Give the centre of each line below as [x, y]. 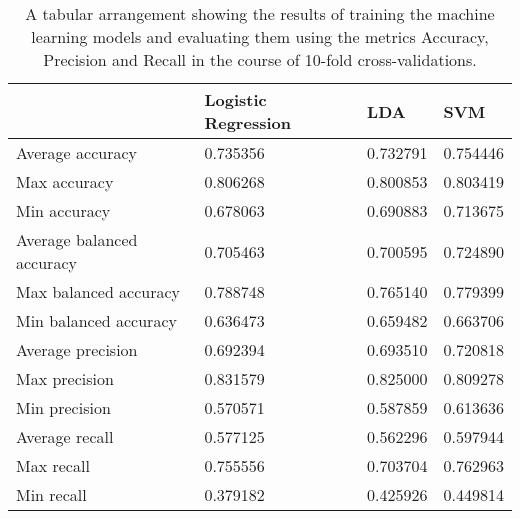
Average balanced [77, 239]
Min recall [51, 494]
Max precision [65, 378]
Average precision [77, 349]
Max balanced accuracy [98, 291]
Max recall [53, 465]
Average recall [65, 436]
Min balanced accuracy [96, 320]
